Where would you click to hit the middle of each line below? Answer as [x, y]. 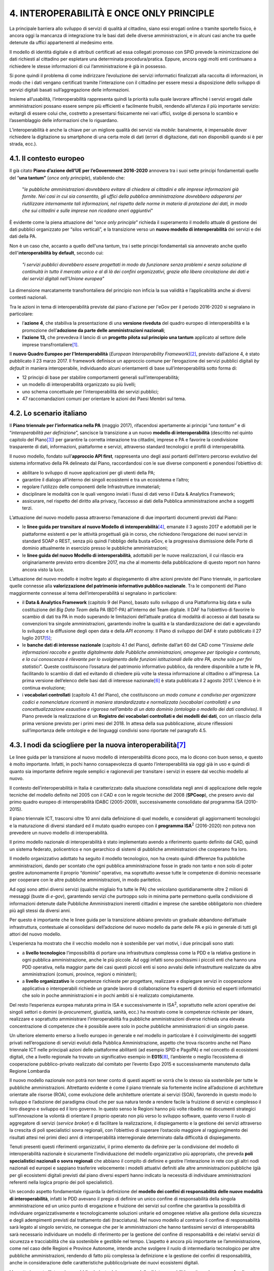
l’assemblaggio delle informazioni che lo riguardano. [64, 120]
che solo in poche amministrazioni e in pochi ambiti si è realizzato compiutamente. [108, 995]
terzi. [27, 508]
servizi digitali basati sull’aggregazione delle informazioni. [70, 89]
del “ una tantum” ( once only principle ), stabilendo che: [67, 177]
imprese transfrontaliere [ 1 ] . [50, 344]
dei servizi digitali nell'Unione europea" [63, 279]
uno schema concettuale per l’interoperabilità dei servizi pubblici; [90, 391]
